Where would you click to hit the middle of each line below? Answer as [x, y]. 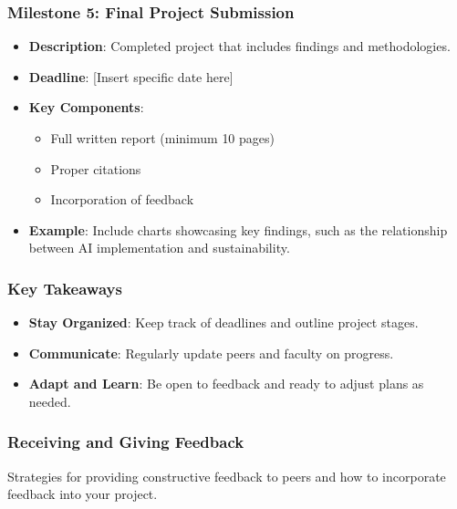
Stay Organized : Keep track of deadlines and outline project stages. [223, 322]
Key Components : [86, 107]
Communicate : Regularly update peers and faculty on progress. [211, 353]
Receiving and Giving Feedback [126, 442]
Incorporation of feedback [122, 199]
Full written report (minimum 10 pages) [162, 138]
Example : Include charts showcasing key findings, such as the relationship [238, 229]
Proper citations [96, 168]
